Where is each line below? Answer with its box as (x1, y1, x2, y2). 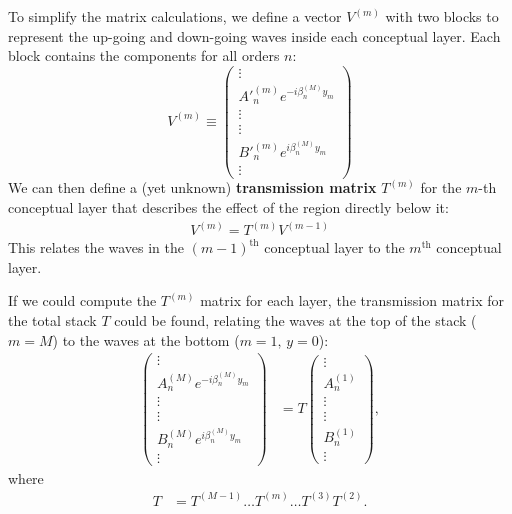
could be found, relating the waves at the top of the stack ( (114, 309, 477, 330)
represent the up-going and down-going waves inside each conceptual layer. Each (8, 25, 501, 46)
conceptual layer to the (264, 237, 405, 258)
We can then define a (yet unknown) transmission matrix (8, 177, 377, 198)
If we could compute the (8, 290, 157, 311)
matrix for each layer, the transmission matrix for (200, 290, 504, 311)
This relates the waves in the (8, 237, 185, 258)
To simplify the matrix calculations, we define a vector (8, 6, 342, 26)
